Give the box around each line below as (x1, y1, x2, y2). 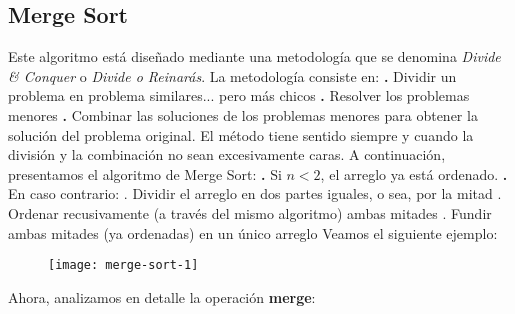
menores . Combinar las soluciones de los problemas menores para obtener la (8, 104, 478, 125)
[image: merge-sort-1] (48, 258, 199, 273)
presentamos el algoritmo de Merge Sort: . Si (8, 163, 282, 184)
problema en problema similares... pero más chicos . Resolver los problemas (8, 85, 470, 106)
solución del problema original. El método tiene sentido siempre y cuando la (8, 124, 474, 145)
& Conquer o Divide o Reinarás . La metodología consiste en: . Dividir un (8, 65, 457, 86)
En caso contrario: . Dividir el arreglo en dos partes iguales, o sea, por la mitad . (8, 183, 502, 204)
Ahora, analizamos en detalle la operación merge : (8, 286, 316, 307)
